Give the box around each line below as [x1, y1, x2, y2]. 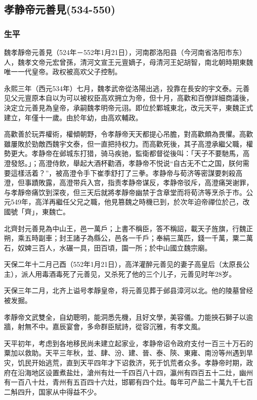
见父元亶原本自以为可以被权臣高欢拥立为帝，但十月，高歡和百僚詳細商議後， [4, 93, 253, 103]
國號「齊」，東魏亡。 [4, 206, 70, 216]
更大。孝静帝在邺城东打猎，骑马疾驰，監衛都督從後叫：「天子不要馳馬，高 [10, 148, 250, 158]
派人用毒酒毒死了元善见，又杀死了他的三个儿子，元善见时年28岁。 [21, 268, 236, 279]
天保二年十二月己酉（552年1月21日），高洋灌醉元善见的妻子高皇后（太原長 [4, 259, 243, 269]
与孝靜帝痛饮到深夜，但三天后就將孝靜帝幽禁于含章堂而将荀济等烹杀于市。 [4, 187, 246, 197]
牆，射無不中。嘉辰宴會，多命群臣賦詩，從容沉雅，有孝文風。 [4, 321, 205, 332]
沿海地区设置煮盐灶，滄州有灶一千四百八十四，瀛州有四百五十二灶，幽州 [17, 367, 253, 377]
